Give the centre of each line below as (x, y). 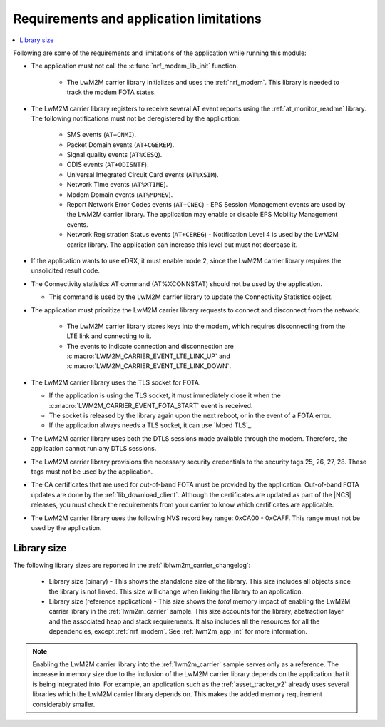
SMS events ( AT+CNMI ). (102, 135)
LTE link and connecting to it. (109, 336)
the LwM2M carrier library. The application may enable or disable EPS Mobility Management (202, 215)
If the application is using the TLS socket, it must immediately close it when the (165, 395)
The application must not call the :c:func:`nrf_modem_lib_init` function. (135, 66)
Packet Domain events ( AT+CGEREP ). (120, 144)
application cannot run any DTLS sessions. (94, 449)
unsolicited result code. (65, 270)
